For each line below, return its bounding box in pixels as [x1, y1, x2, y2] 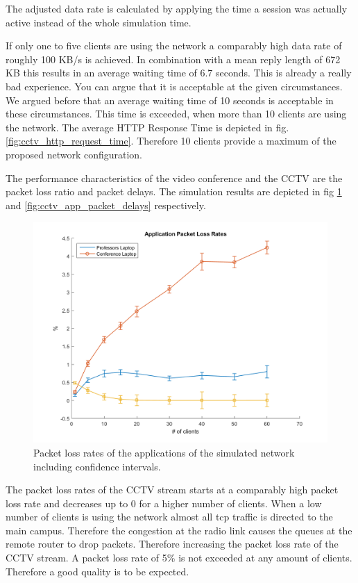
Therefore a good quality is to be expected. [6, 564, 189, 578]
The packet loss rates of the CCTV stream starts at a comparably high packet [6, 482, 339, 497]
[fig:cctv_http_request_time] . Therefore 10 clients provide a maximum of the [6, 133, 336, 148]
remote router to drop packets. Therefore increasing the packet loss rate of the [6, 536, 339, 551]
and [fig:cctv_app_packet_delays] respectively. [6, 197, 206, 212]
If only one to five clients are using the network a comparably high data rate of [6, 38, 342, 53]
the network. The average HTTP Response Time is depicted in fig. [6, 120, 289, 134]
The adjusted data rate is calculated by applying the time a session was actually [6, 1, 348, 15]
